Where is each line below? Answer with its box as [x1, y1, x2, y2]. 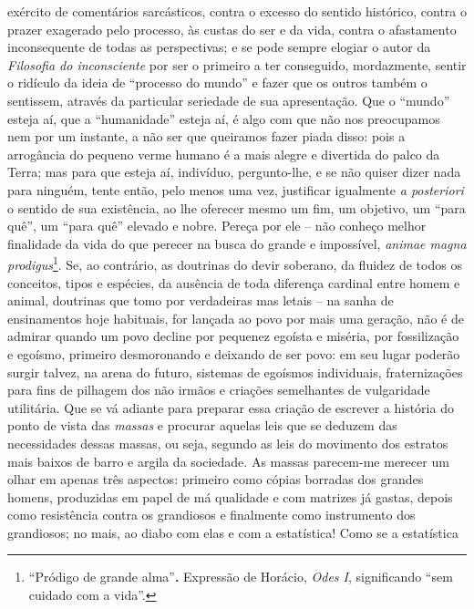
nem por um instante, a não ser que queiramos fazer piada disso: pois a [7, 127, 406, 146]
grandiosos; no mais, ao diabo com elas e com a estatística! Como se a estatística [7, 522, 459, 542]
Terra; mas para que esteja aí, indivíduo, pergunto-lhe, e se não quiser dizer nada [7, 162, 461, 181]
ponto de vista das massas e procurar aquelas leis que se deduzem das [7, 416, 397, 435]
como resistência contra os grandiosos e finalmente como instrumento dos [7, 505, 416, 524]
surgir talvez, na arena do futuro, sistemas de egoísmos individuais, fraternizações [7, 362, 463, 381]
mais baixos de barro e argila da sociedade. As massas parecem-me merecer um [7, 451, 449, 470]
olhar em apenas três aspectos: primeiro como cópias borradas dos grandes [7, 470, 424, 489]
